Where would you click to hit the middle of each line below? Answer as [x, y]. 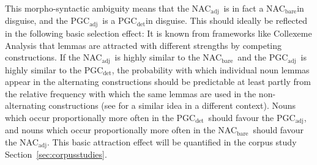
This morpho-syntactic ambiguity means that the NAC [108, 8]
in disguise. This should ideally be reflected [227, 20]
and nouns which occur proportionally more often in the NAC [121, 130]
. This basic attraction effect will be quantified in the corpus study [172, 141]
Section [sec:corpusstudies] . [56, 154]
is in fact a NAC [254, 8]
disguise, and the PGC [47, 20]
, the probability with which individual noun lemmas [211, 69]
